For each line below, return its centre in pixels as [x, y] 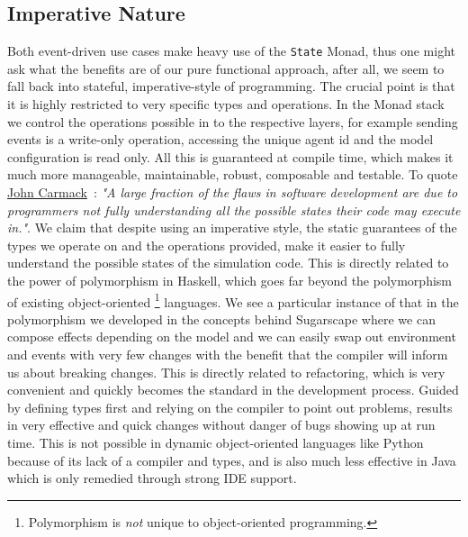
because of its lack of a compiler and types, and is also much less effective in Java [232, 460]
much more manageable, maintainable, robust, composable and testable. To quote [233, 174]
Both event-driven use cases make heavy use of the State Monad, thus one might [231, 51]
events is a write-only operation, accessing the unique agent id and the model [220, 139]
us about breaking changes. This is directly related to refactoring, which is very [226, 372]
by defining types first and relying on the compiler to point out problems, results [230, 407]
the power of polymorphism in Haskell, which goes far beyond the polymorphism [229, 280]
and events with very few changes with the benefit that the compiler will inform [228, 355]
